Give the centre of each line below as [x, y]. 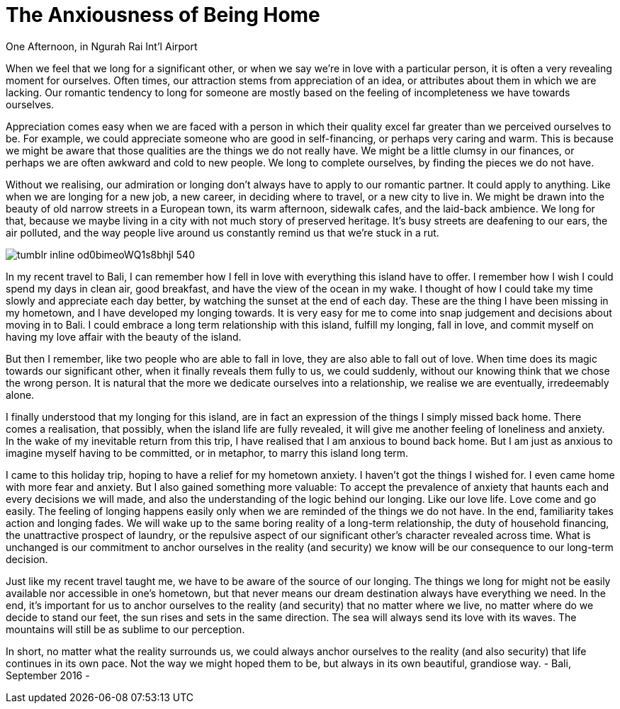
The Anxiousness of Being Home [163, 15]
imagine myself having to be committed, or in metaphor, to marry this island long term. [207, 453]
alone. [20, 395]
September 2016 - [48, 675]
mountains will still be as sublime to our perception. [125, 629]
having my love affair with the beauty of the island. [124, 336]
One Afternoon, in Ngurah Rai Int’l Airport [102, 46]
